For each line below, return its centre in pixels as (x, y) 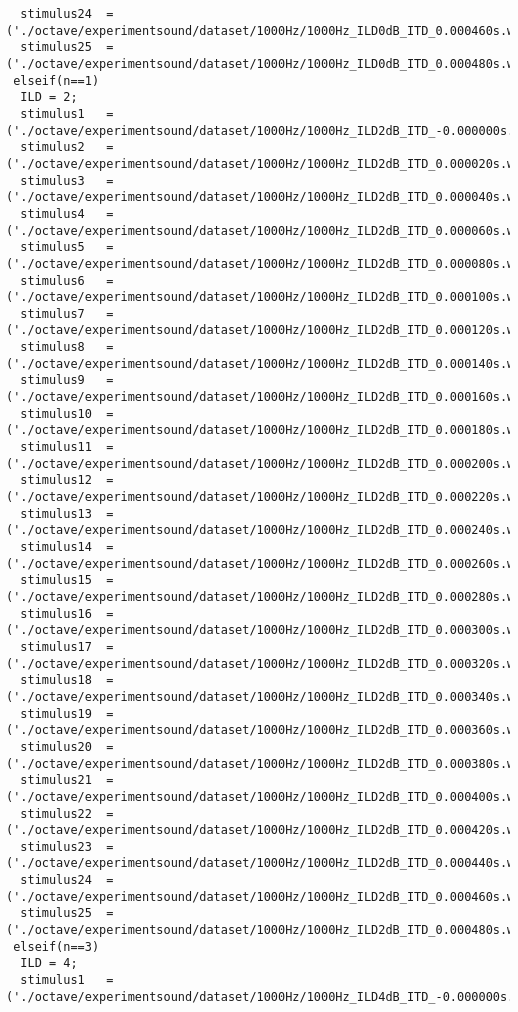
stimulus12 (56, 480)
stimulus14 (56, 547)
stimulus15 (56, 580)
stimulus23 (56, 846)
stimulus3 (52, 180)
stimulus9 (52, 380)
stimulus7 (52, 313)
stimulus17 (56, 646)
